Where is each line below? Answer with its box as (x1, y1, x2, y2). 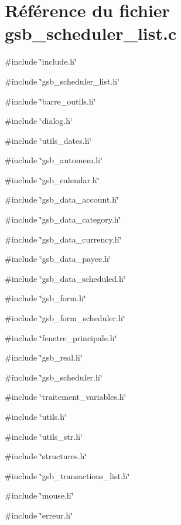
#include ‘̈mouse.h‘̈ (5, 489, 74, 502)
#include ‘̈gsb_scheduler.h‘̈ (5, 371, 103, 383)
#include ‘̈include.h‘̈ (5, 55, 77, 68)
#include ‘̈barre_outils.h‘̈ (5, 95, 96, 107)
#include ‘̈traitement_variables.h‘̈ (5, 391, 127, 403)
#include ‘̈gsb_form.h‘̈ (5, 292, 86, 304)
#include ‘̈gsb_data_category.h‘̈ (5, 213, 121, 226)
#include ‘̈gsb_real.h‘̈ (5, 351, 83, 364)
